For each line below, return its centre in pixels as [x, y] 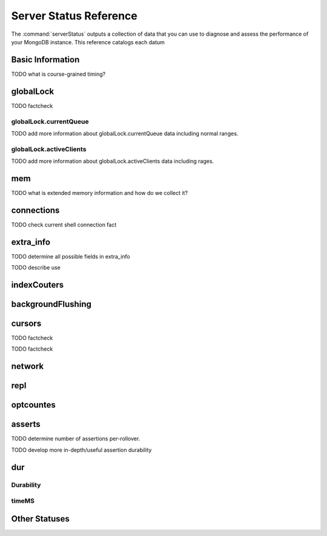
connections [35, 210]
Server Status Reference [74, 16]
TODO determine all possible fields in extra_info [71, 256]
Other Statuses [40, 519]
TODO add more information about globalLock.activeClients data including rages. [113, 161]
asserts [26, 424]
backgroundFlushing [51, 304]
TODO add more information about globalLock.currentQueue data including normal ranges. [125, 133]
